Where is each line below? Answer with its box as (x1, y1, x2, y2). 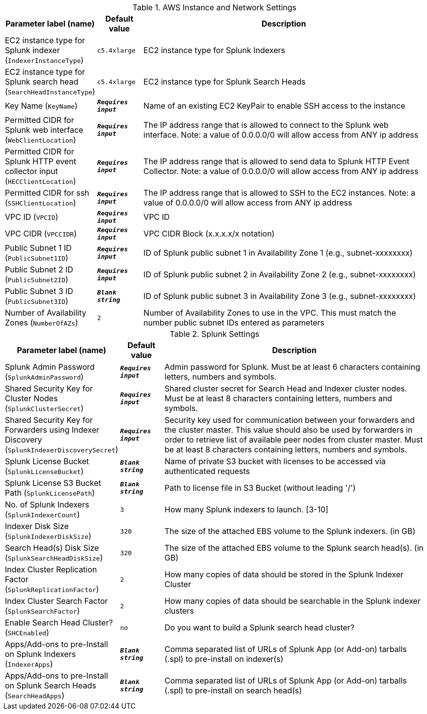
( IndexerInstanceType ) (5, 55, 84, 65)
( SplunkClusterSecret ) (5, 403, 84, 413)
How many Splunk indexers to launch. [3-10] (164, 505, 328, 514)
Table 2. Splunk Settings (169, 329, 260, 339)
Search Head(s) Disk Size (5, 543, 99, 553)
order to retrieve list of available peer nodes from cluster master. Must (164, 435, 423, 445)
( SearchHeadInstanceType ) (5, 87, 95, 96)
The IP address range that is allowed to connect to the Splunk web (143, 120, 389, 130)
